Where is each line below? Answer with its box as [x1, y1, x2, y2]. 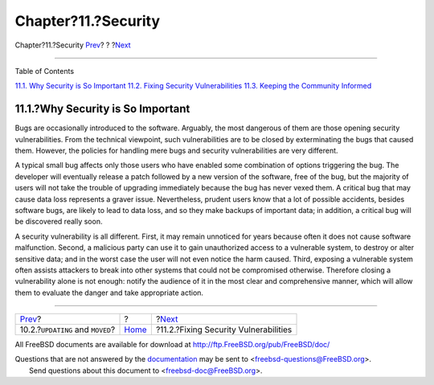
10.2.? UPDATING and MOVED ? [19, 324, 116, 335]
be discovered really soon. [14, 217, 103, 227]
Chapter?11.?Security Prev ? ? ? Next [14, 40, 132, 50]
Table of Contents [14, 66, 75, 76]
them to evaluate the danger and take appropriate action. [14, 288, 204, 297]
